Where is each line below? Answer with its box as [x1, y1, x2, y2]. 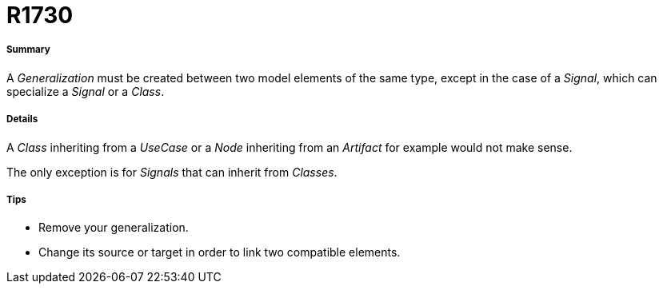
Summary [6, 44, 50, 56]
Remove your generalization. [38, 220, 189, 235]
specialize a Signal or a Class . [6, 84, 165, 98]
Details [6, 113, 38, 125]
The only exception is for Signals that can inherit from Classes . [6, 165, 337, 179]
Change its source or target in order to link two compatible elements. [38, 245, 401, 260]
